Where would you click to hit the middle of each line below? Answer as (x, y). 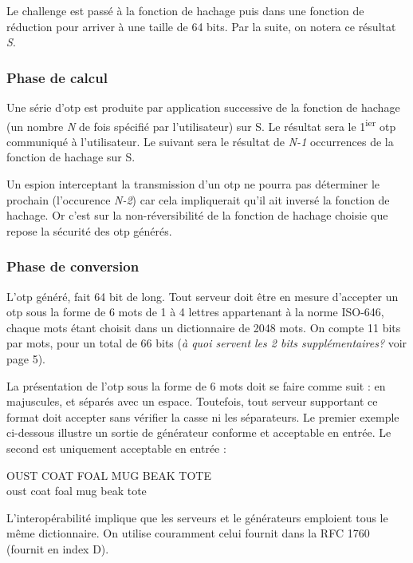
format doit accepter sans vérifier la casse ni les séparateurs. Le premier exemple (203, 416)
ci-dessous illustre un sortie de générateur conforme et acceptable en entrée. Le (199, 432)
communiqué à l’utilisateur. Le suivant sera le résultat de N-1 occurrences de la (200, 141)
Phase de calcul (57, 77)
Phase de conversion (73, 266)
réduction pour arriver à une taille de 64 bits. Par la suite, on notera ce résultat (201, 26)
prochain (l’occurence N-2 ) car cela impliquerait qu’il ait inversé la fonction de (198, 199)
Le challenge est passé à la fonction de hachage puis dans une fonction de (185, 10)
